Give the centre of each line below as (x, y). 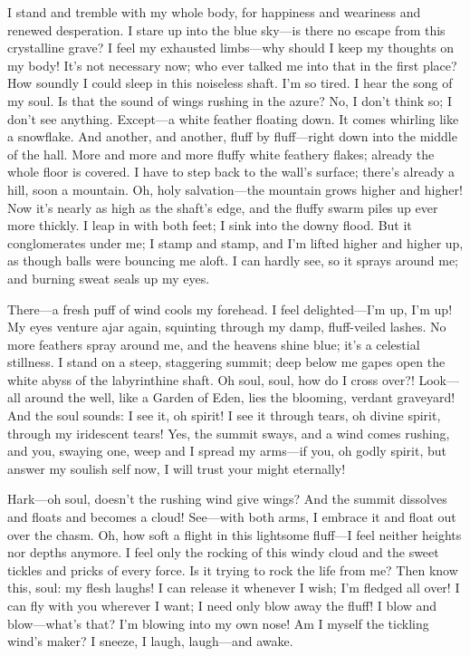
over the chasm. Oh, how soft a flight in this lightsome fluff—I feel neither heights (235, 534)
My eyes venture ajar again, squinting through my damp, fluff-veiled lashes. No (227, 327)
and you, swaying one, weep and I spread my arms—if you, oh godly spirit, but (227, 451)
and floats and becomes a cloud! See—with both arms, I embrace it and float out (232, 517)
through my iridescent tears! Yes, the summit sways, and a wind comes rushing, (229, 433)
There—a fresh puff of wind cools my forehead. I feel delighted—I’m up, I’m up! (230, 309)
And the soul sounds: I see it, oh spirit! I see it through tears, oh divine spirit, (224, 415)
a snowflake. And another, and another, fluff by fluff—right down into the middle (232, 136)
